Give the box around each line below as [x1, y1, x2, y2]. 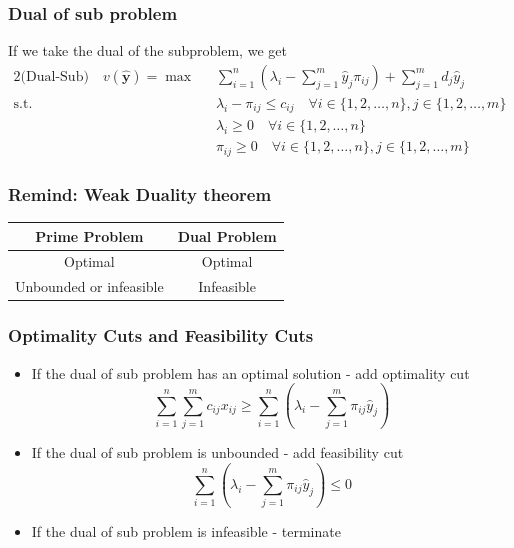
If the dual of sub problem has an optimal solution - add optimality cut [31, 362, 470, 383]
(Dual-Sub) [20, 69, 89, 84]
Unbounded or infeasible [15, 276, 164, 297]
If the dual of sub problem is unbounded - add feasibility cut [31, 441, 404, 462]
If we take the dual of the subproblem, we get [8, 40, 287, 61]
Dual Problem [177, 225, 277, 246]
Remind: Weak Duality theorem [8, 181, 272, 206]
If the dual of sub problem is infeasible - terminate [31, 521, 341, 542]
